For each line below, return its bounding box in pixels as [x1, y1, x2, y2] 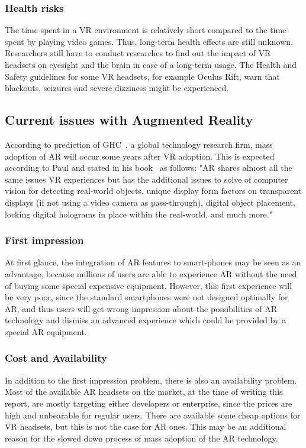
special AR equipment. [5, 325, 87, 337]
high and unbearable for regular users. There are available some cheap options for [5, 408, 301, 421]
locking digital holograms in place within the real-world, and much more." [5, 207, 272, 220]
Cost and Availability [5, 350, 107, 365]
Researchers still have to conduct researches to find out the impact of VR [5, 47, 271, 59]
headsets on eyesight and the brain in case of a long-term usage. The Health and [5, 59, 297, 70]
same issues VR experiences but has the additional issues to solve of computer [5, 173, 288, 185]
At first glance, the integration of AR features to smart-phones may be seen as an [5, 256, 301, 268]
